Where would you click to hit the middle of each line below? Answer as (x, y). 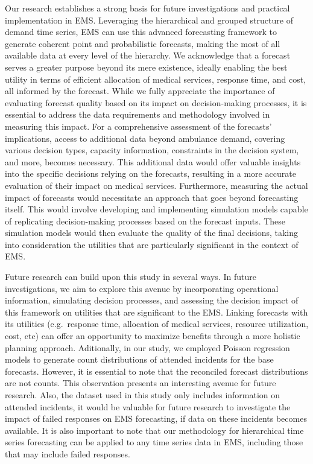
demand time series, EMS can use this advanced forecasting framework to (141, 32)
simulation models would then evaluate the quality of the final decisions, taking (152, 233)
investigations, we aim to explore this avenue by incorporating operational (142, 288)
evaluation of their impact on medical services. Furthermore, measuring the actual (156, 185)
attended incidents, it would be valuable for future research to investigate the (148, 406)
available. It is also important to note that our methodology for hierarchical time (154, 430)
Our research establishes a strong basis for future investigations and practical (147, 8)
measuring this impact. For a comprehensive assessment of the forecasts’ (138, 126)
